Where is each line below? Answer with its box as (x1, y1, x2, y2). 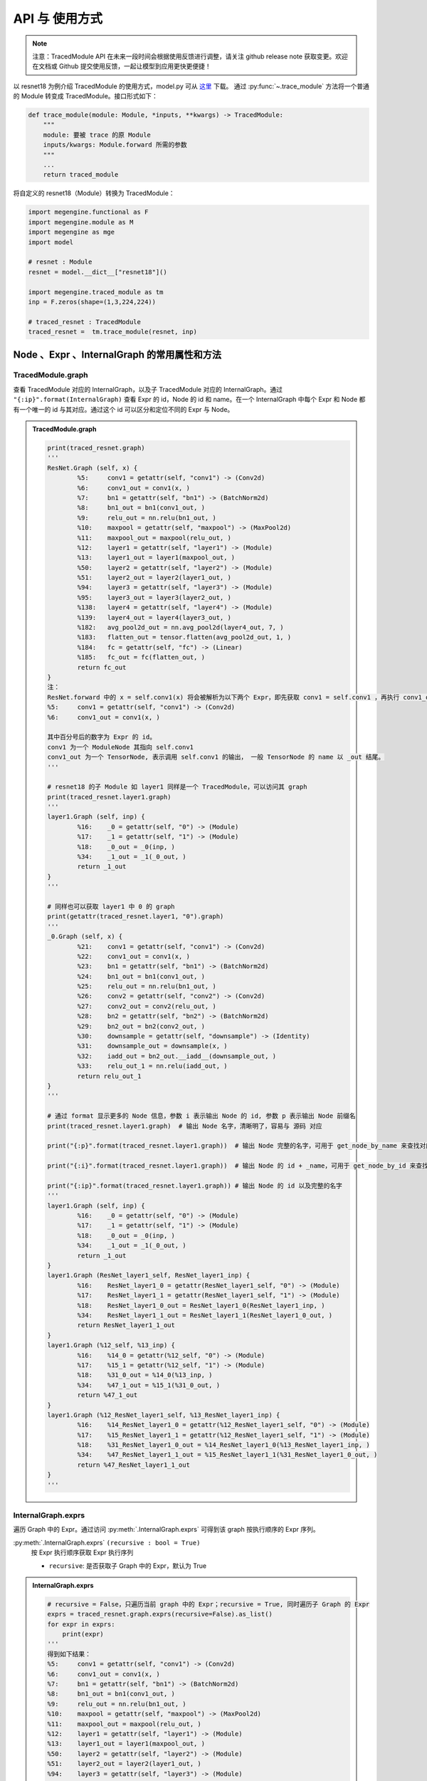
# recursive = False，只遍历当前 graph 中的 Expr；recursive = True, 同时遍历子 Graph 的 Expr (47, 1600, 370, 1608)
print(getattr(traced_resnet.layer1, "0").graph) (47, 913, 224, 920)
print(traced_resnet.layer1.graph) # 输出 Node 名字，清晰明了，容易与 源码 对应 (47, 1122, 322, 1130)
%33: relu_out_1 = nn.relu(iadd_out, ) (77, 1062, 228, 1070)
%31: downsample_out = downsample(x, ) (77, 1042, 228, 1050)
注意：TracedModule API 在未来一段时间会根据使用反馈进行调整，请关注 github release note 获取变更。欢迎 (32, 52, 348, 61)
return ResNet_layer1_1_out (77, 1322, 176, 1329)
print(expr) (62, 1630, 105, 1639)
